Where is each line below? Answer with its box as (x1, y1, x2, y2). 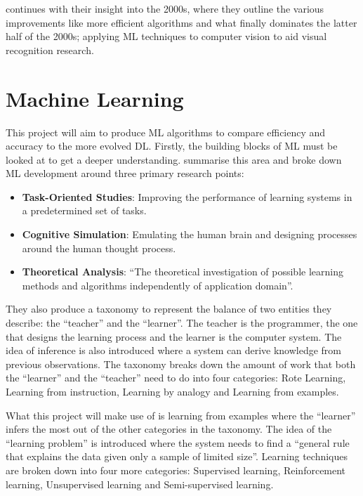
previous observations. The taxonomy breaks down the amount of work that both (6, 356, 356, 371)
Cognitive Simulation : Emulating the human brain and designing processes (22, 227, 357, 242)
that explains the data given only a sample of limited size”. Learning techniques (6, 449, 348, 464)
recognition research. (6, 42, 94, 57)
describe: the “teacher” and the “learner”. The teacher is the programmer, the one (6, 315, 358, 330)
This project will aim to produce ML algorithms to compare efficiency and (6, 124, 326, 139)
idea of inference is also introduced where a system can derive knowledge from (6, 343, 342, 358)
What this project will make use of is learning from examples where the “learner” (6, 407, 356, 422)
